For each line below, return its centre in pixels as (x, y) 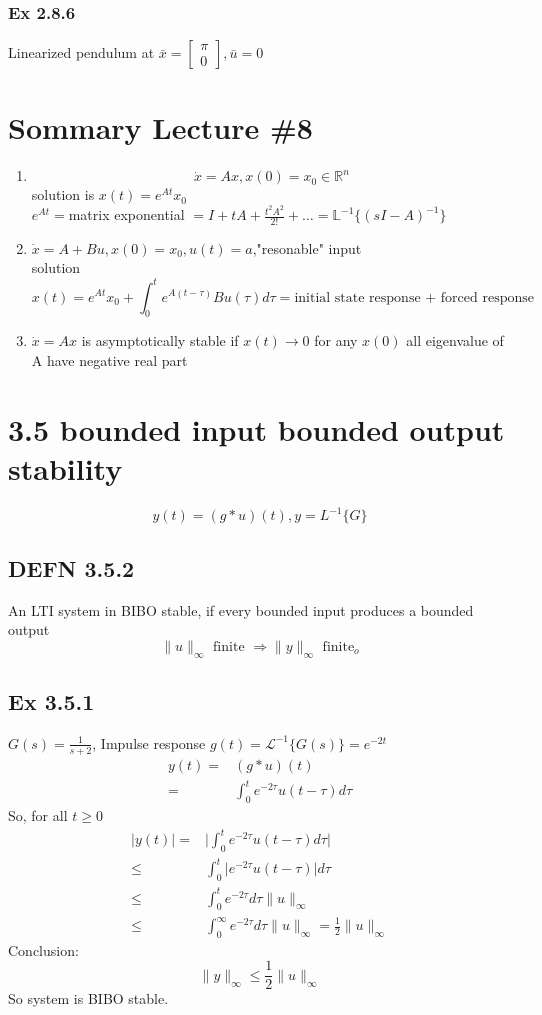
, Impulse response (149, 742)
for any (336, 340)
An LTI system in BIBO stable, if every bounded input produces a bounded (241, 609)
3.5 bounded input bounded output (256, 428)
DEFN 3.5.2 (71, 567)
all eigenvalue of (455, 340)
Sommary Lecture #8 (160, 127)
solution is (63, 194)
